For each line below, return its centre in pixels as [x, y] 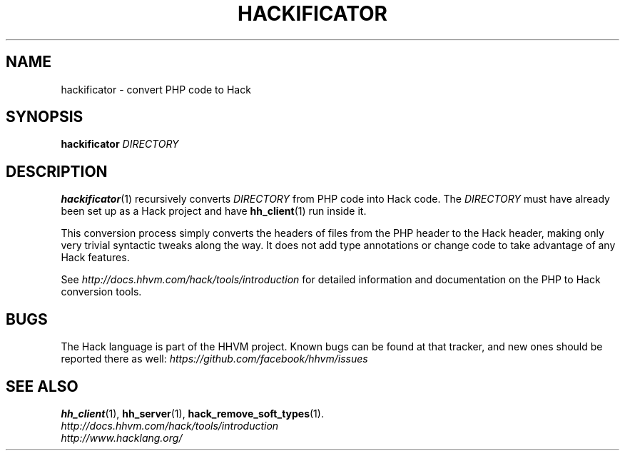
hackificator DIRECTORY [120, 144]
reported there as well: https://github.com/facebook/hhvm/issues [214, 359]
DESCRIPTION [57, 171]
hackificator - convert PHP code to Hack [156, 89]
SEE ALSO [42, 386]
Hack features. [95, 258]
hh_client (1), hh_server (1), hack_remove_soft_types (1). [192, 413]
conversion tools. [101, 292]
